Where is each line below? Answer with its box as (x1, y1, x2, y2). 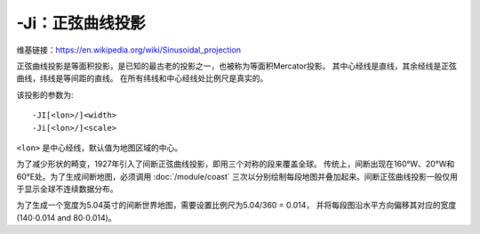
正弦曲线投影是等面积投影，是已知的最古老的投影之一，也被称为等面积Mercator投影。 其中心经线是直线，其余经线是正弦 (16, 61, 457, 71)
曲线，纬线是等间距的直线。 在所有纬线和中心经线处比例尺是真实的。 (16, 73, 268, 84)
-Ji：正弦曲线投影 (16, 13, 146, 33)
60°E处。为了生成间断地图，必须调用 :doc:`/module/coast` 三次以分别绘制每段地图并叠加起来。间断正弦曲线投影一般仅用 (16, 171, 458, 182)
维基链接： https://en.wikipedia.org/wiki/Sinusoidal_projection (16, 44, 242, 55)
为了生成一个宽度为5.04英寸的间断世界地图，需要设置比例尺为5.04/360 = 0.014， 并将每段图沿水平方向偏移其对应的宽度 (16, 200, 457, 211)
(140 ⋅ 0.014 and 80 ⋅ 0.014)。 (16, 212, 116, 222)
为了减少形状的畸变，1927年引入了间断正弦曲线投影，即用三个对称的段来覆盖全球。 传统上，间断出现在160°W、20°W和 (16, 158, 455, 169)
